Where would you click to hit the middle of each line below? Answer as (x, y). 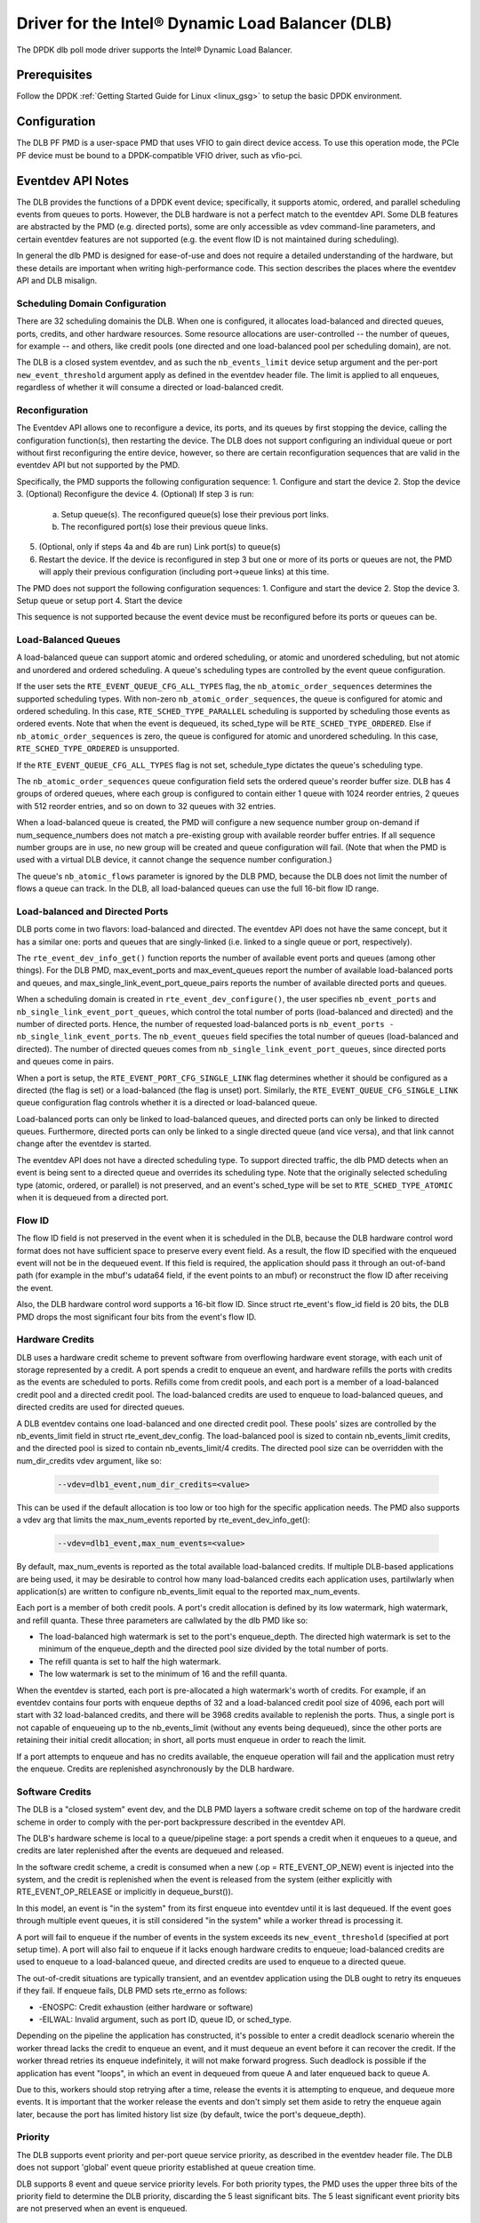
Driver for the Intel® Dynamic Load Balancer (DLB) (204, 23)
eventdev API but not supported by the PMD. (98, 465)
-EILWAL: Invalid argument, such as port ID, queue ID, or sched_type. (165, 2019)
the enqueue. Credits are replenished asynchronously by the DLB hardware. (156, 1769)
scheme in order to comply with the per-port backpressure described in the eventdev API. (181, 1822)
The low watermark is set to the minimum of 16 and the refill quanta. (163, 1674)
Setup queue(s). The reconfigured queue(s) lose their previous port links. (195, 514)
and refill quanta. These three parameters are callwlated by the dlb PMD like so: (162, 1620)
